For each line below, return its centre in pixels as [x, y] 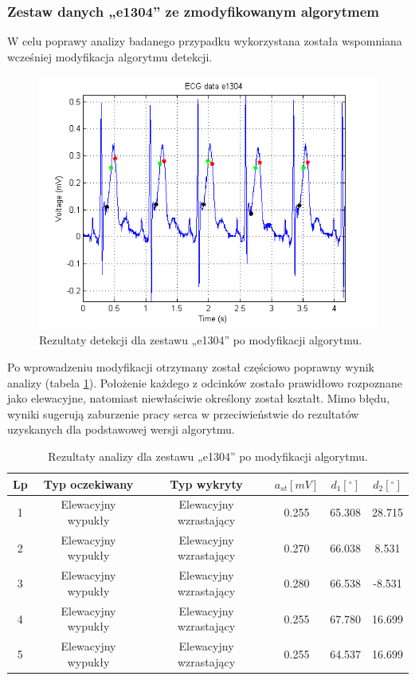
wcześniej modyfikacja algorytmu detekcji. [110, 56]
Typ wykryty [206, 483]
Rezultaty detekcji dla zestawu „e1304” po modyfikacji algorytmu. [201, 340]
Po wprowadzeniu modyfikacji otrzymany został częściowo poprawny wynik [191, 367]
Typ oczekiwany [88, 483]
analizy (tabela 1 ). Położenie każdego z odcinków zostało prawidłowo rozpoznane [205, 382]
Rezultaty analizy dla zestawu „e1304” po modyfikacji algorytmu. [208, 456]
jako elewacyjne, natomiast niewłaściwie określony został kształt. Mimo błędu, [199, 398]
